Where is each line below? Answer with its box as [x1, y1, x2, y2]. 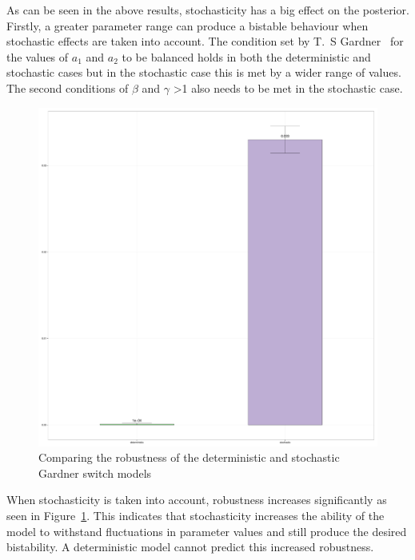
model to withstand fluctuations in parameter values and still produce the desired [6, 522, 407, 539]
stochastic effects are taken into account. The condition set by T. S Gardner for [6, 33, 404, 50]
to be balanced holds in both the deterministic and [122, 48, 371, 65]
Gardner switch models [38, 464, 152, 481]
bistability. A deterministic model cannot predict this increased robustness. [6, 538, 374, 555]
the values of [6, 48, 69, 65]
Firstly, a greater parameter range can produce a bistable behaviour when [6, 17, 369, 34]
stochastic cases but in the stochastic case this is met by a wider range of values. [6, 64, 401, 81]
